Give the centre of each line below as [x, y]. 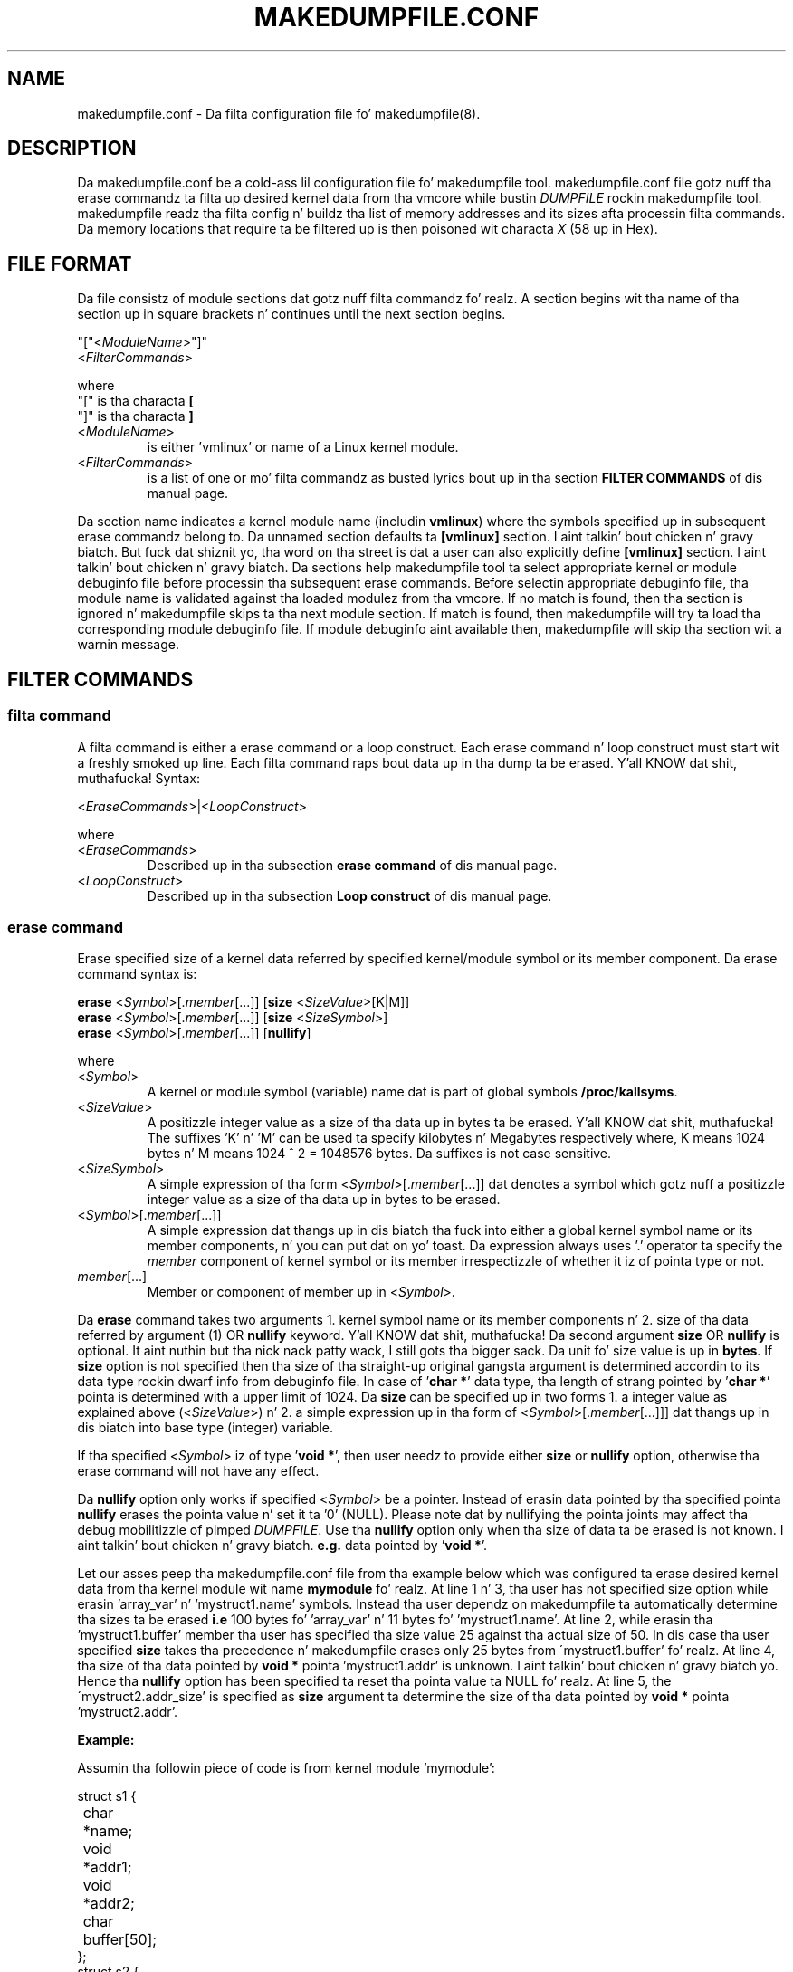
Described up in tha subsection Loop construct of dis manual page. [349, 895]
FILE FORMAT [70, 263]
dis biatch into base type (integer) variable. [205, 1428]
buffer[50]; [120, 1940]
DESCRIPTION [72, 148]
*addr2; [109, 1904]
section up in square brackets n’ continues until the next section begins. [291, 314]
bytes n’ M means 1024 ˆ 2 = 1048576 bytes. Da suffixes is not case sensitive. [379, 1154]
